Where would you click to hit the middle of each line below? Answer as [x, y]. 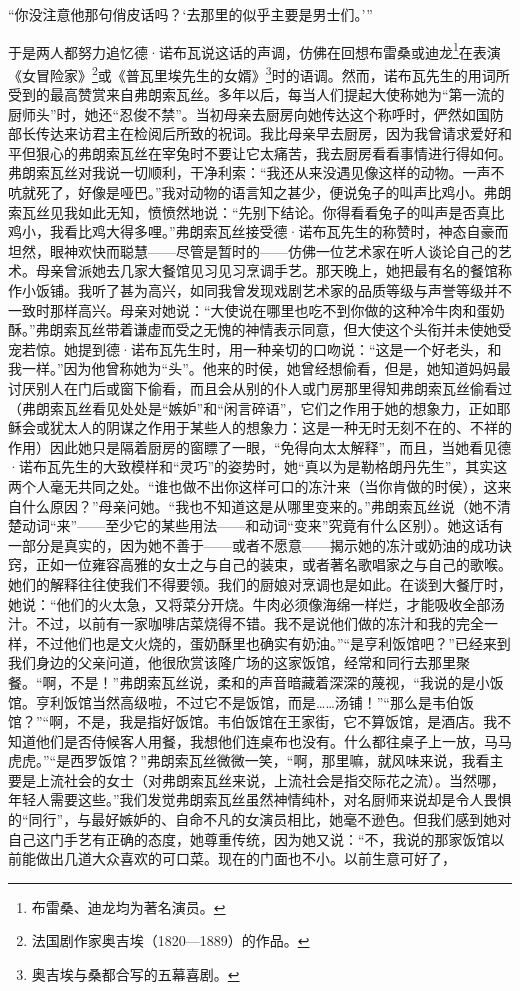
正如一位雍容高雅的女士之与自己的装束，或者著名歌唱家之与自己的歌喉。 [273, 564]
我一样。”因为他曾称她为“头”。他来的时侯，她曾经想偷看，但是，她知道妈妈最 [259, 368]
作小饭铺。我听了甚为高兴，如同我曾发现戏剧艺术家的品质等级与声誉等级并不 [260, 290]
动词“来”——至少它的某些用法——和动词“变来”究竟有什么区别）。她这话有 [262, 525]
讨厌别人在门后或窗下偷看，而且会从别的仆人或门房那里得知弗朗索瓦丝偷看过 [260, 388]
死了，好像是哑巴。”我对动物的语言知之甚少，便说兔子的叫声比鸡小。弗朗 [273, 192]
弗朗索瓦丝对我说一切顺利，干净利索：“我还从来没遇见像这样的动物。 [235, 172]
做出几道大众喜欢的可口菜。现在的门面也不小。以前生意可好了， [245, 858]
